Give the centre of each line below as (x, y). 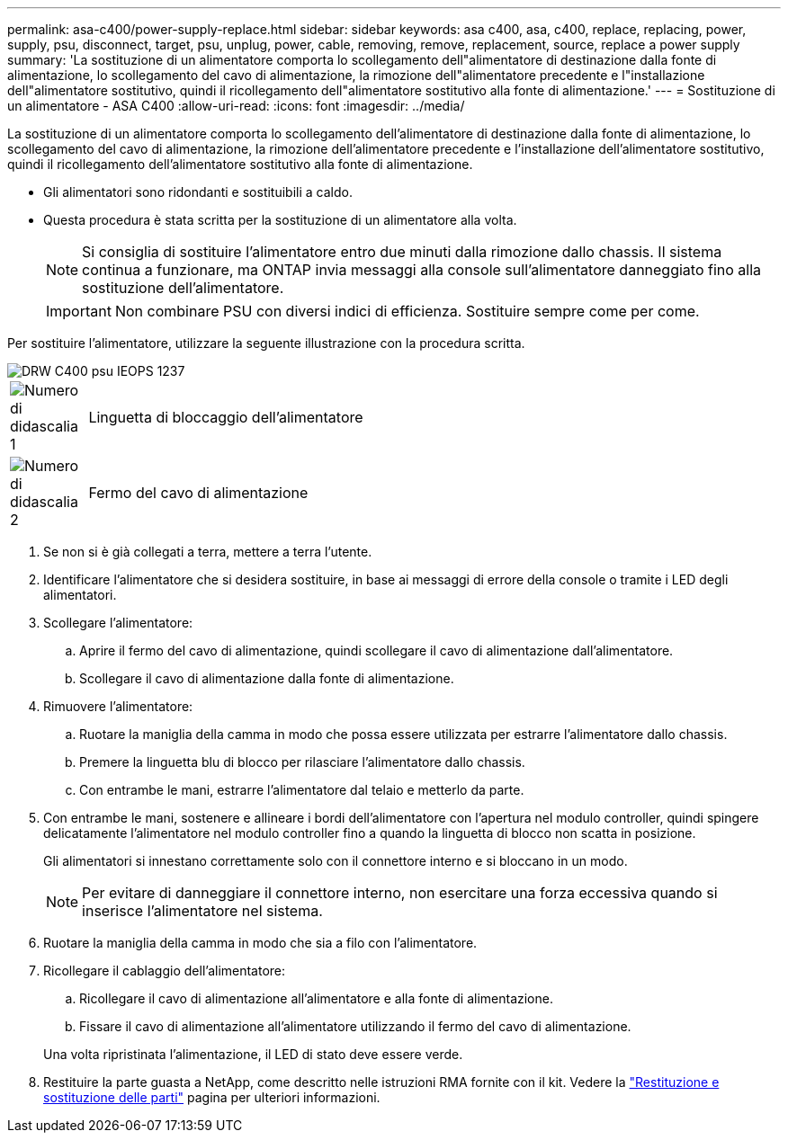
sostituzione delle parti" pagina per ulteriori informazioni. (212, 1097)
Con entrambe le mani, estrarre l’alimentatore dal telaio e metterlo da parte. (302, 790)
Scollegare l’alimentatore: (118, 623)
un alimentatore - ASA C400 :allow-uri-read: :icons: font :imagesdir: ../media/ (236, 106)
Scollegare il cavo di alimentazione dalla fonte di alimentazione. (267, 678)
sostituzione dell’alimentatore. (183, 288)
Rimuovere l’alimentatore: (118, 706)
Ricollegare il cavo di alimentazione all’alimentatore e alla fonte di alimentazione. (316, 998)
